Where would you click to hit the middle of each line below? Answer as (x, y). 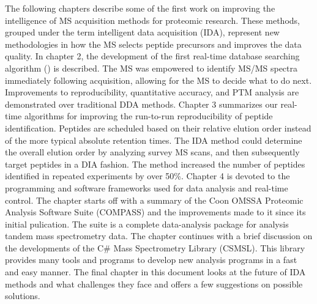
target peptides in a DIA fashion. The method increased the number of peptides (155, 164)
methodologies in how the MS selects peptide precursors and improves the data (153, 44)
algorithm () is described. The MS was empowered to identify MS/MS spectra (151, 68)
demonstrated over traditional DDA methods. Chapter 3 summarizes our (141, 104)
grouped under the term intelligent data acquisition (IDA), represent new (142, 32)
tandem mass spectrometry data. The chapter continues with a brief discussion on (159, 236)
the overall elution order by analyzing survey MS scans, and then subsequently (152, 152)
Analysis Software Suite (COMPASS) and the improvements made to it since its (155, 212)
